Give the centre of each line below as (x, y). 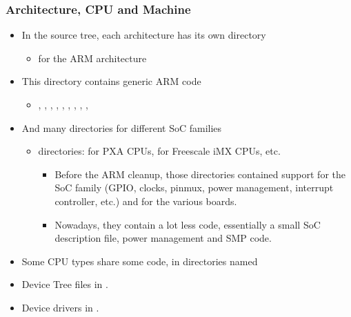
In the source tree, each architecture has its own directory (144, 35)
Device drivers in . (60, 307)
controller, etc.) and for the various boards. (146, 201)
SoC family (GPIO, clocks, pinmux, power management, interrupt (194, 188)
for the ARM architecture (92, 58)
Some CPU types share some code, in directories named (140, 261)
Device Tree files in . (65, 284)
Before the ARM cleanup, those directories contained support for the (200, 174)
